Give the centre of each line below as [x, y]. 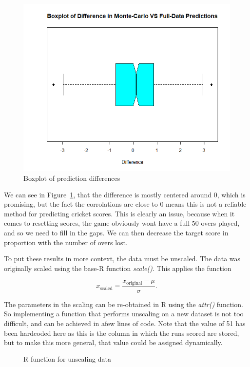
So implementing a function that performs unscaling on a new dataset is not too [124, 314]
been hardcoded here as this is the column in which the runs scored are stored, [122, 333]
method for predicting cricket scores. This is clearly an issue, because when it [119, 213]
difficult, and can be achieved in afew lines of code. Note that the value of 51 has [125, 323]
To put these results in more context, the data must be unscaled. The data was [122, 259]
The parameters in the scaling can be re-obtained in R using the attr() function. [124, 304]
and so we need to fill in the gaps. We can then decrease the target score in [116, 232]
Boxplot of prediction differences [72, 178]
